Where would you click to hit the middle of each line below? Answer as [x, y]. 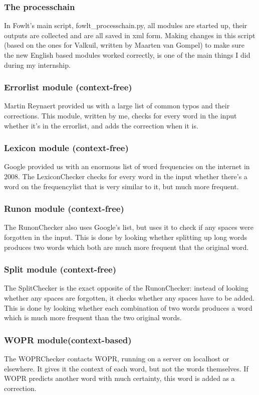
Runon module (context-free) [64, 209]
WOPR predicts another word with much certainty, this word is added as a [119, 378]
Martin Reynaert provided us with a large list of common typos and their [117, 106]
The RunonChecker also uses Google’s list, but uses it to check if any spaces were [129, 227]
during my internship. [37, 64]
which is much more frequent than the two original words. [93, 317]
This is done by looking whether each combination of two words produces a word [128, 307]
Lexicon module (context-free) [66, 148]
